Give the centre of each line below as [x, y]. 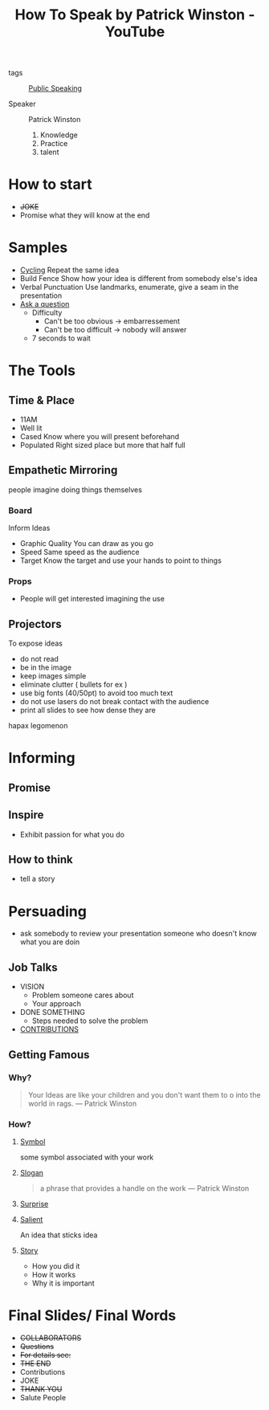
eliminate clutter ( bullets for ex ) [73, 685]
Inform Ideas [29, 528]
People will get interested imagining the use [92, 599]
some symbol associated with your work [87, 1157]
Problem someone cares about [83, 995]
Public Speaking [55, 88]
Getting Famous [49, 1055]
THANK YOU [41, 1389]
